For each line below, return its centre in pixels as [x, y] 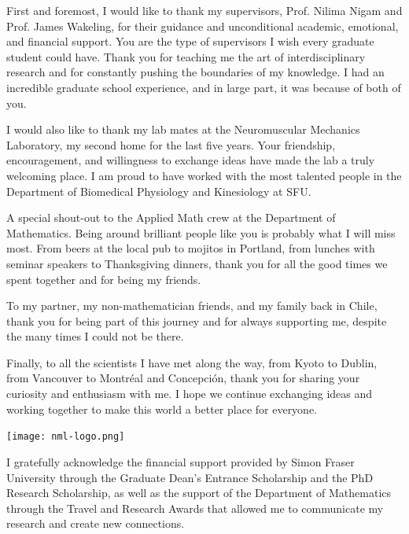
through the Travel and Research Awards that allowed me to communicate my [195, 508]
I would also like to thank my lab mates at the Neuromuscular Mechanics [183, 129]
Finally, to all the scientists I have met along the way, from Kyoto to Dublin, [192, 362]
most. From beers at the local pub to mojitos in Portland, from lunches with [191, 248]
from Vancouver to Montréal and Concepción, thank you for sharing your [183, 378]
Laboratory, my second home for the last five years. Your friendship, [171, 144]
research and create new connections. [96, 523]
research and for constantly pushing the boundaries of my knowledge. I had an [195, 72]
